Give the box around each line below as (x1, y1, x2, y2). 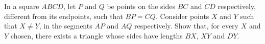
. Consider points (155, 10, 209, 21)
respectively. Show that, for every (134, 20, 239, 31)
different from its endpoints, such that (4, 10, 123, 21)
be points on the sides (107, 1, 176, 11)
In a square (4, 1, 39, 11)
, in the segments (39, 20, 92, 31)
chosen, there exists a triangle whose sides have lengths (10, 30, 183, 40)
